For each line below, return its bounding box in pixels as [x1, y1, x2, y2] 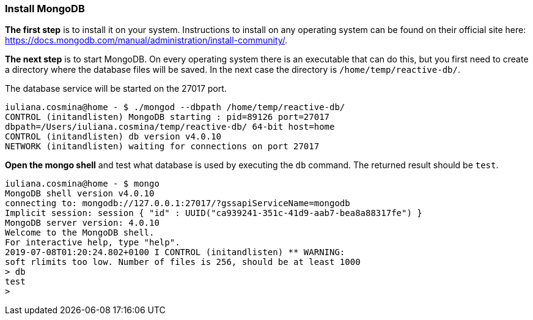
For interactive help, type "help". [5, 237, 180, 248]
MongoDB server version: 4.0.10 [5, 218, 160, 228]
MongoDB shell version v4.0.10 [5, 188, 155, 199]
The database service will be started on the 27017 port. [5, 83, 227, 94]
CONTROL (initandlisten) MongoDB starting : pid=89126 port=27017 [5, 112, 330, 122]
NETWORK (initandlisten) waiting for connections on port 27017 [5, 141, 320, 152]
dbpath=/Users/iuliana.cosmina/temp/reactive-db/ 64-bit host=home [5, 122, 335, 132]
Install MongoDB [5, 2, 85, 15]
